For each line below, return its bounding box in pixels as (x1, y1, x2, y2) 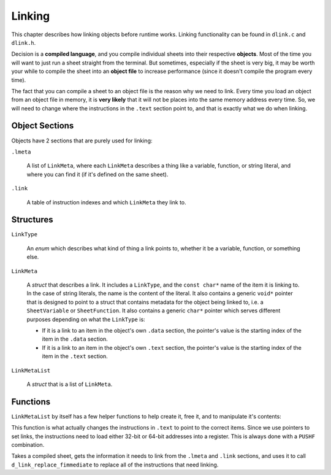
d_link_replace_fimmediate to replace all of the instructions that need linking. (11, 461, 219, 468)
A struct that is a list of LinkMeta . (26, 380, 113, 388)
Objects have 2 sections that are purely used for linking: (11, 137, 153, 144)
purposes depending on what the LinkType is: (26, 315, 145, 323)
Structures (11, 215, 53, 225)
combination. (11, 441, 45, 448)
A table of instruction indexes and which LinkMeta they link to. (26, 198, 186, 206)
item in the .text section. (42, 353, 108, 360)
